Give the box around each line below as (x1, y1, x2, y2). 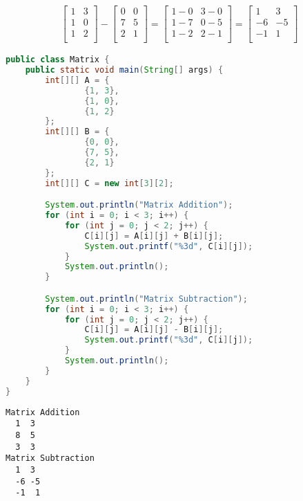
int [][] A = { (45, 75, 110, 85)
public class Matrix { (6, 55, 110, 65)
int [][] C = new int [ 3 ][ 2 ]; (45, 178, 174, 188)
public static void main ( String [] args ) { (25, 65, 224, 75)
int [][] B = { (45, 127, 110, 137)
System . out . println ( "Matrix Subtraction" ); (45, 293, 248, 304)
